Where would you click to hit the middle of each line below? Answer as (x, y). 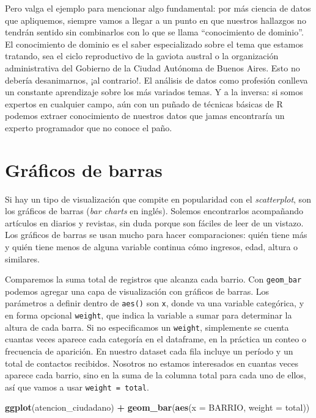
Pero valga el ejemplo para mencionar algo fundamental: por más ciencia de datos (158, 8)
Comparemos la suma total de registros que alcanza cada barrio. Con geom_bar (153, 279)
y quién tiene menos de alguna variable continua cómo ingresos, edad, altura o (152, 247)
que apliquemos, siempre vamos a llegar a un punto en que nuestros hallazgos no (156, 20)
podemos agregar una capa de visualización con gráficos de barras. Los (137, 291)
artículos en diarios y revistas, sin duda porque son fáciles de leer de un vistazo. (154, 222)
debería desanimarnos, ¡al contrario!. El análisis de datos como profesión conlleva (156, 80)
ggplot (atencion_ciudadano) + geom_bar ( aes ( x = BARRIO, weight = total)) (157, 407)
